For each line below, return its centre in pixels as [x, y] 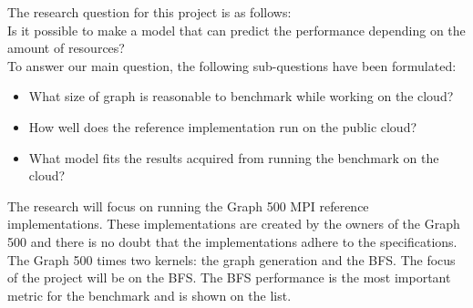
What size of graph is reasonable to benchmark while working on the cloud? [241, 96]
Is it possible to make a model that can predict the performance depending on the [236, 30]
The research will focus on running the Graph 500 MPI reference [188, 205]
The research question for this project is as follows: [149, 12]
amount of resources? [66, 48]
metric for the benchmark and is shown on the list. [149, 295]
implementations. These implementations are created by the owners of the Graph [234, 224]
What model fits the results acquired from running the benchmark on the [234, 157]
